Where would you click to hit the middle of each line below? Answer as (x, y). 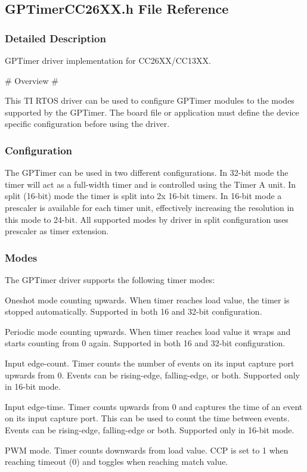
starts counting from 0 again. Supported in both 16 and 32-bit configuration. (145, 343)
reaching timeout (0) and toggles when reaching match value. (117, 462)
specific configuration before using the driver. (87, 124)
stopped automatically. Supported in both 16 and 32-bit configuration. (134, 311)
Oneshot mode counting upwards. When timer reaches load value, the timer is (147, 299)
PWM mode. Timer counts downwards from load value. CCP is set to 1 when (147, 450)
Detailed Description (55, 38)
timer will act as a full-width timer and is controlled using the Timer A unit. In (151, 184)
